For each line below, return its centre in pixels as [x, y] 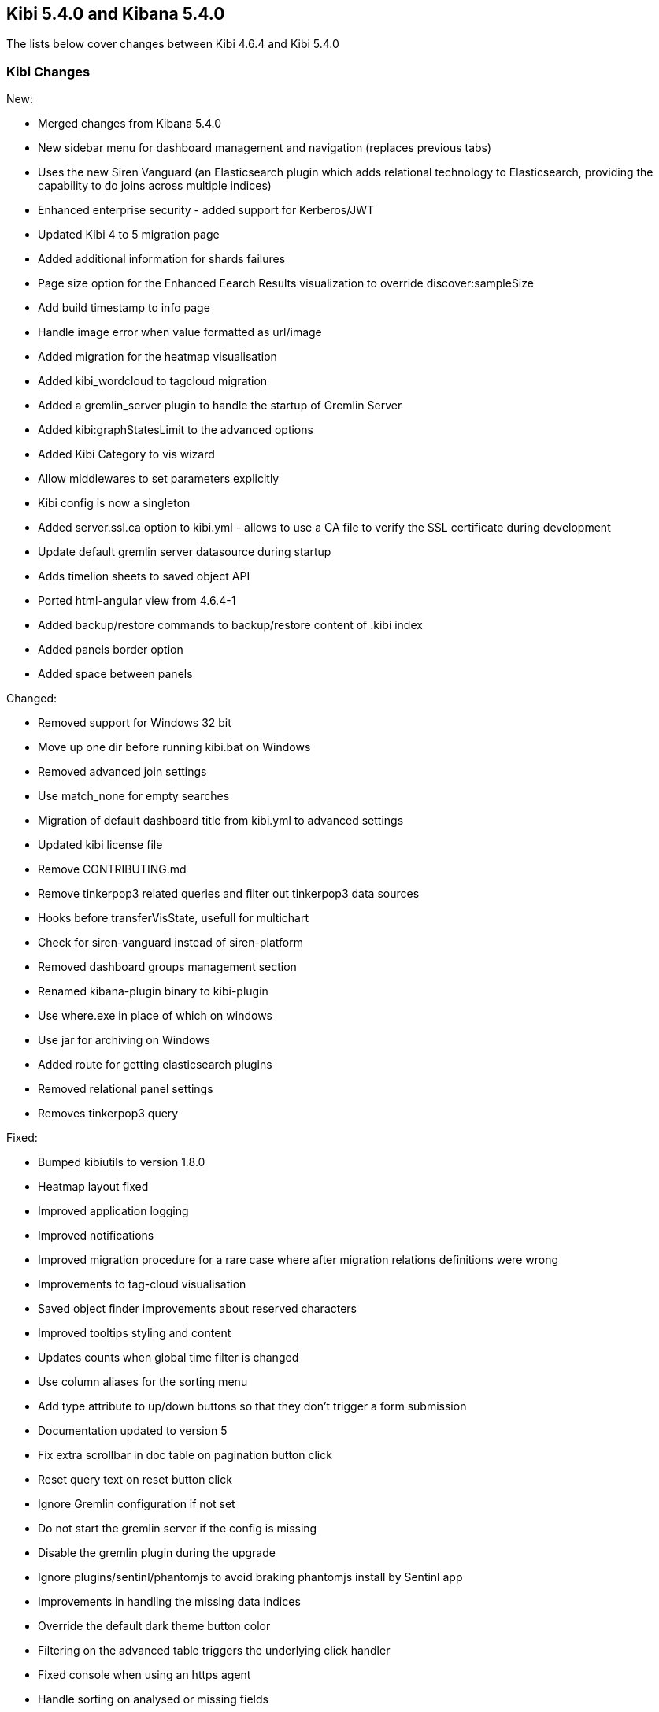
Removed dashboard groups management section [167, 967]
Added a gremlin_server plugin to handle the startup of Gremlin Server [220, 406]
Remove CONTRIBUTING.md [112, 869]
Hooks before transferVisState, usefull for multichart [174, 918]
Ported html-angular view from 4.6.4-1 [137, 601]
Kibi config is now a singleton [114, 503]
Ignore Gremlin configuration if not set [137, 1504]
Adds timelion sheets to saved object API [144, 576]
